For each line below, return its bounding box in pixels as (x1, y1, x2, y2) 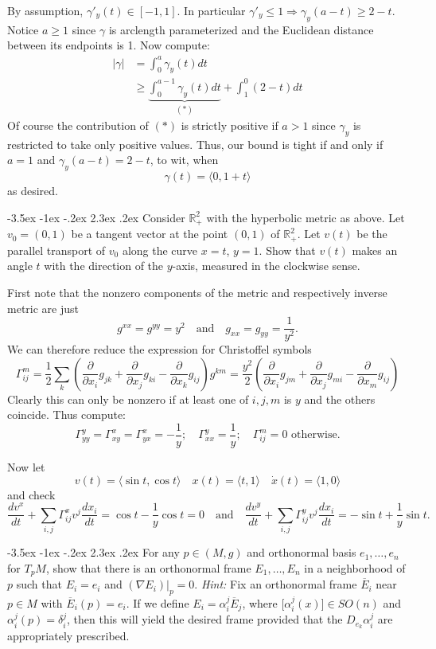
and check (7, 486, 56, 502)
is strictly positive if (181, 117, 278, 134)
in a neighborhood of (304, 559, 406, 576)
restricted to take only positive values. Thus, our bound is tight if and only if (7, 135, 383, 152)
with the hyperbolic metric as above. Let (206, 209, 405, 225)
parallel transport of (7, 241, 106, 258)
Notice (7, 21, 39, 37)
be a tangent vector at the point (71, 225, 228, 242)
